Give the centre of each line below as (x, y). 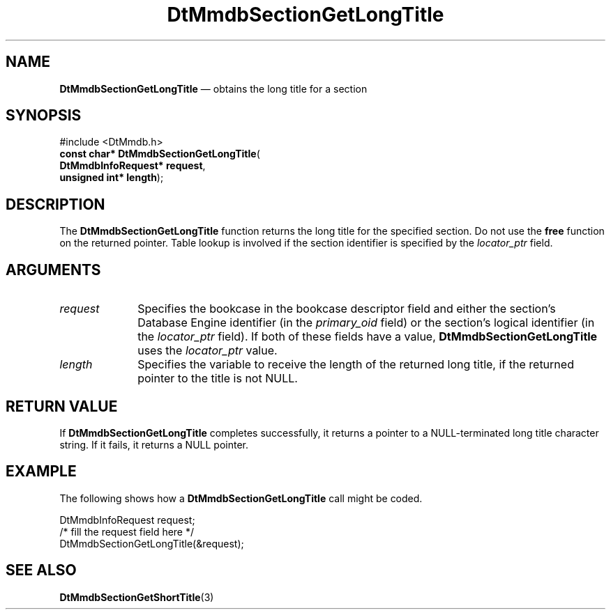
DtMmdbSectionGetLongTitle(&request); (152, 543)
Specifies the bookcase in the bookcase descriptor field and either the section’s (347, 309)
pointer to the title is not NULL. (218, 379)
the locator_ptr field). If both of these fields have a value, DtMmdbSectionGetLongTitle (368, 337)
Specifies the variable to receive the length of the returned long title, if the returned (356, 365)
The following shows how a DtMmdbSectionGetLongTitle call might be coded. (241, 498)
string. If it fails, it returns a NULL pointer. (154, 444)
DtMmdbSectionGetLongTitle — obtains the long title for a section (213, 88)
